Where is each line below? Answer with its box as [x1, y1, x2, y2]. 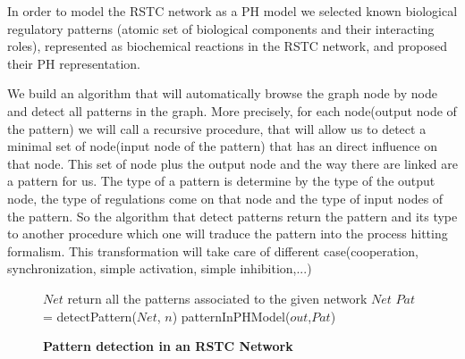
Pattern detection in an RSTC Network [43, 337, 293, 355]
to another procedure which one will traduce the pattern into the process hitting [7, 224, 448, 243]
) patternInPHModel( [172, 306, 291, 325]
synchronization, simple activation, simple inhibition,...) [7, 259, 312, 278]
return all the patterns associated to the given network [67, 288, 368, 307]
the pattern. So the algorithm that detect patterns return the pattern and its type [7, 206, 458, 225]
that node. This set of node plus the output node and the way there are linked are [7, 154, 458, 172]
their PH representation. [7, 54, 140, 72]
